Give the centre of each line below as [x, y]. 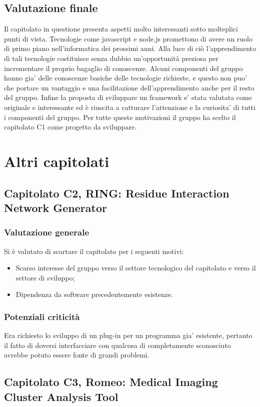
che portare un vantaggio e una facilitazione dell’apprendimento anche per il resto [129, 87]
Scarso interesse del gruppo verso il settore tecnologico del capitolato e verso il [136, 268]
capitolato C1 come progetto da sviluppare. [70, 127]
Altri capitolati [57, 161]
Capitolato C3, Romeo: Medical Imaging [111, 382]
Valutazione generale [47, 232]
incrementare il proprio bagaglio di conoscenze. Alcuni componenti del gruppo [123, 68]
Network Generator [55, 207]
